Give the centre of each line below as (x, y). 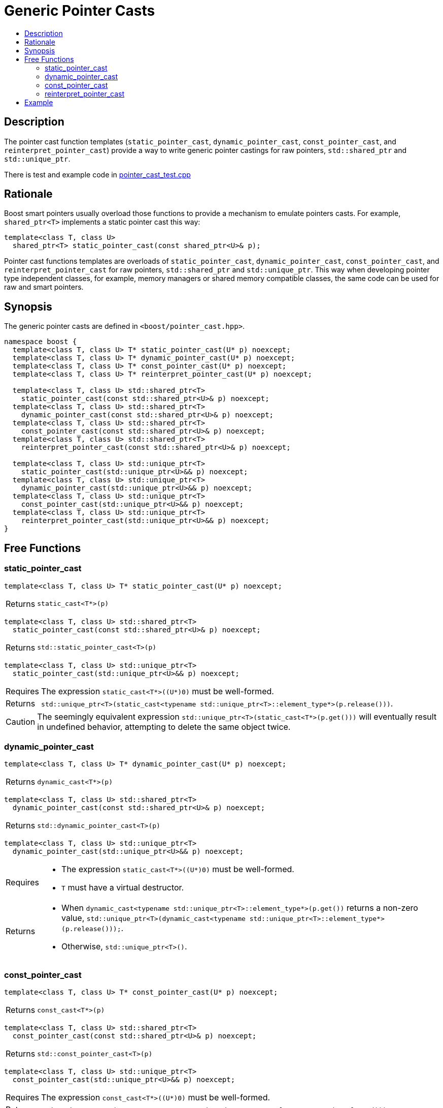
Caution (21, 721)
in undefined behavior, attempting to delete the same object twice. (164, 727)
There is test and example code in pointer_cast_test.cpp (97, 174)
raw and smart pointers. (44, 287)
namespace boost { (41, 342)
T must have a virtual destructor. (123, 888)
